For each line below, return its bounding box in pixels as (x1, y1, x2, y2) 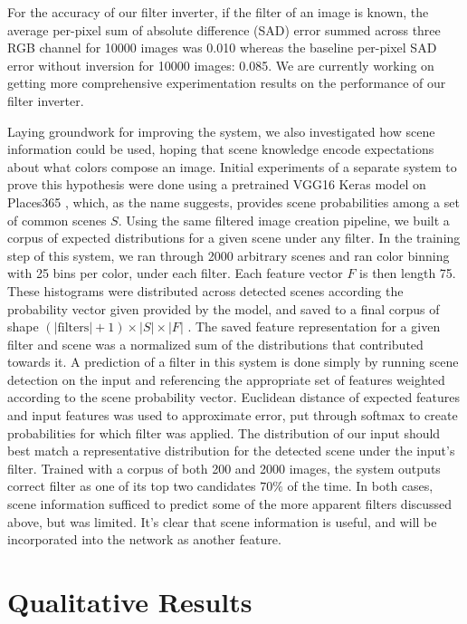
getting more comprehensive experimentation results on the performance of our (7, 73, 446, 92)
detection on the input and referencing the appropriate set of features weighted (7, 370, 445, 389)
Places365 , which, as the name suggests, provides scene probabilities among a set (7, 192, 460, 211)
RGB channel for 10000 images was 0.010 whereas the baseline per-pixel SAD (7, 38, 437, 57)
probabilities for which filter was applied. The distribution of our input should (7, 423, 441, 442)
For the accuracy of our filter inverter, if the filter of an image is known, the (7, 3, 429, 21)
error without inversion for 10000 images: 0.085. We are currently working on (7, 55, 434, 74)
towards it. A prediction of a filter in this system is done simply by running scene (7, 352, 459, 371)
